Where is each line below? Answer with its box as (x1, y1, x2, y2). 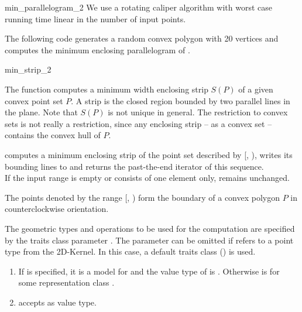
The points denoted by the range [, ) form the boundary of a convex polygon (5, 191, 280, 203)
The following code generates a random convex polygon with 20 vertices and (5, 32, 279, 44)
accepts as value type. (18, 296, 97, 308)
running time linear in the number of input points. (5, 12, 186, 25)
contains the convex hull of (5, 129, 101, 141)
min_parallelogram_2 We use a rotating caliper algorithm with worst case (5, 1, 273, 13)
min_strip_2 (5, 63, 52, 76)
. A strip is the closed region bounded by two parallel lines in (71, 94, 290, 107)
